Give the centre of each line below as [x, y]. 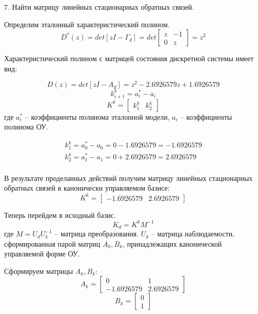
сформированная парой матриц [52, 243]
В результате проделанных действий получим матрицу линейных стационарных [128, 178]
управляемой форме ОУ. [42, 254]
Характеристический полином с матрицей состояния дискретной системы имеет [129, 58]
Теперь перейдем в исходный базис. [60, 215]
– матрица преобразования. [97, 234]
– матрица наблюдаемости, [193, 234]
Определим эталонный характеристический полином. [87, 24]
